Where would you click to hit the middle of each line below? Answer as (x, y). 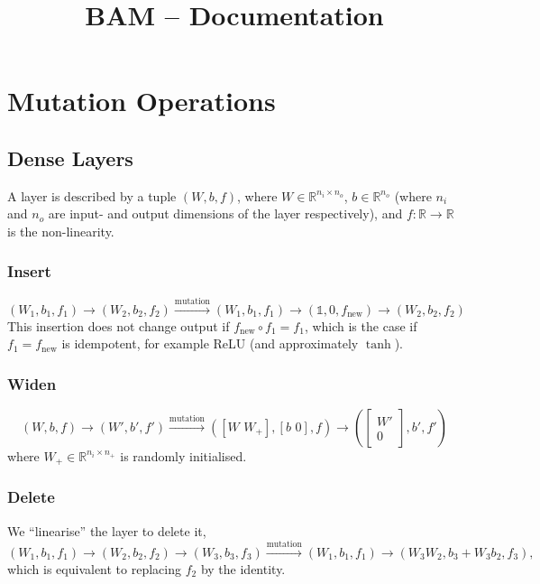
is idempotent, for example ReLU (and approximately (210, 343)
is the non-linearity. (61, 231)
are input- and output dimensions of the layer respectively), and (225, 213)
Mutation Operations (142, 101)
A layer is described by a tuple (92, 195)
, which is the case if (361, 325)
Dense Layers (70, 158)
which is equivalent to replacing (95, 569)
